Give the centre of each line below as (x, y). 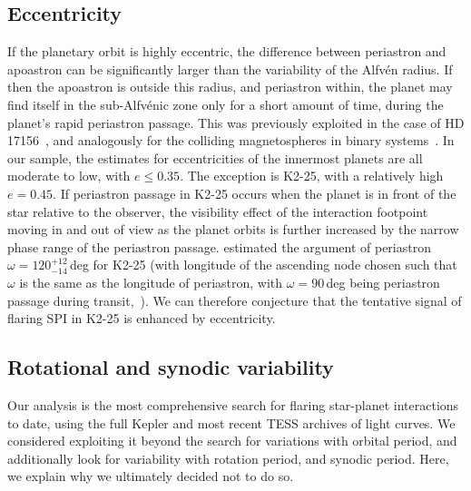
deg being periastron (383, 282)
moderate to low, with (69, 176)
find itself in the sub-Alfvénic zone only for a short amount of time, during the (226, 104)
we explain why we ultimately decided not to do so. (151, 476)
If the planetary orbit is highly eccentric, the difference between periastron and (227, 51)
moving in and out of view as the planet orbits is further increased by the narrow (233, 229)
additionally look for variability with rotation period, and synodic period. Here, (228, 458)
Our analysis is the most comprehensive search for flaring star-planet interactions (233, 404)
